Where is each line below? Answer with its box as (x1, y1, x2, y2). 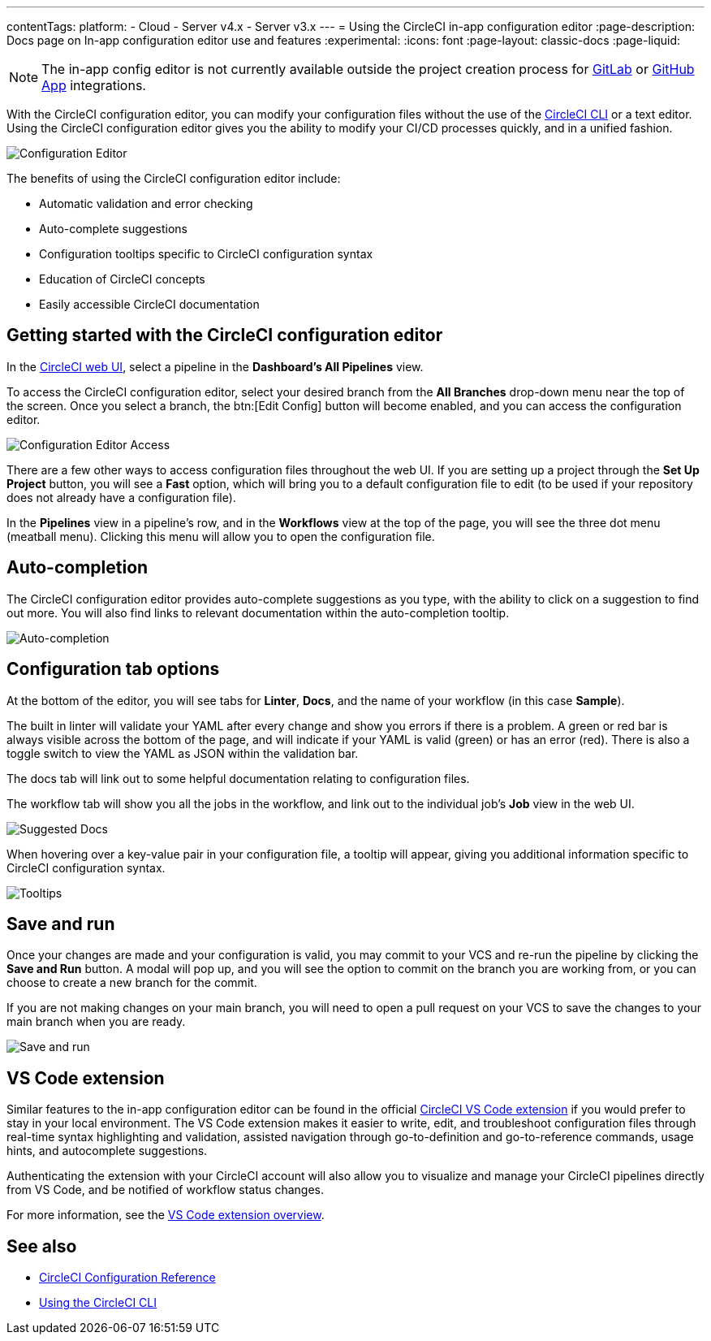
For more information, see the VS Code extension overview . (6, 1208, 325, 1222)
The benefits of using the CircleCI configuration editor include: (6, 171, 341, 185)
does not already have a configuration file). (6, 490, 236, 504)
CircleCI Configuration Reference (39, 1270, 216, 1285)
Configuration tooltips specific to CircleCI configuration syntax (39, 247, 373, 261)
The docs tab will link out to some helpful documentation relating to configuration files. (6, 771, 470, 785)
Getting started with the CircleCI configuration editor (6, 325, 443, 346)
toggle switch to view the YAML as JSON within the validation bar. (6, 746, 359, 760)
